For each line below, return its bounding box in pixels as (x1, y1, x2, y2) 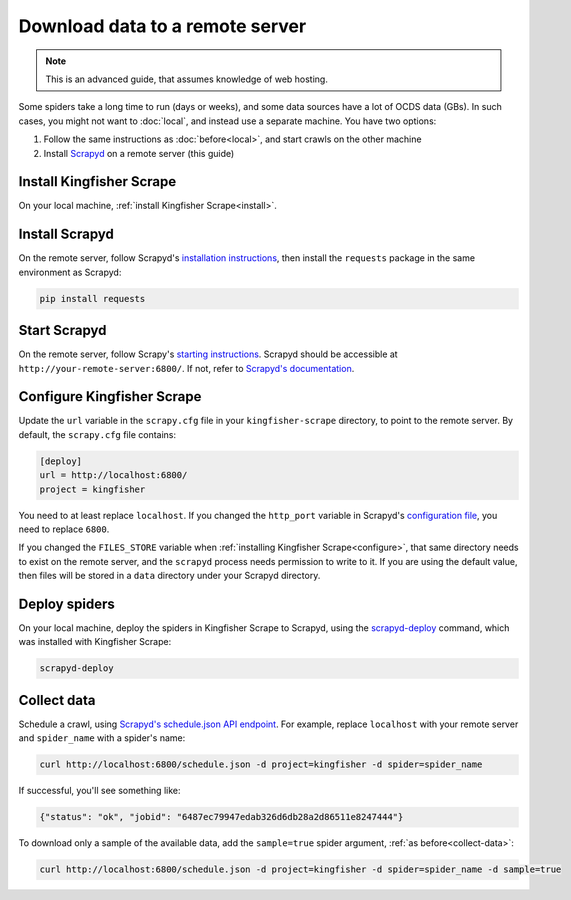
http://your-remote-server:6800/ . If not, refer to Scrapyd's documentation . (18, 362, 355, 374)
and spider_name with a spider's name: (18, 732, 186, 744)
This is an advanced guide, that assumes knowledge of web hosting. (45, 73, 329, 85)
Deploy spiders (18, 596, 115, 612)
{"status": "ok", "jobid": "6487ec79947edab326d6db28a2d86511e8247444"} (39, 811, 404, 823)
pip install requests (39, 293, 146, 304)
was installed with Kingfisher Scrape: (18, 636, 172, 648)
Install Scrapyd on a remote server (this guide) (43, 147, 235, 159)
